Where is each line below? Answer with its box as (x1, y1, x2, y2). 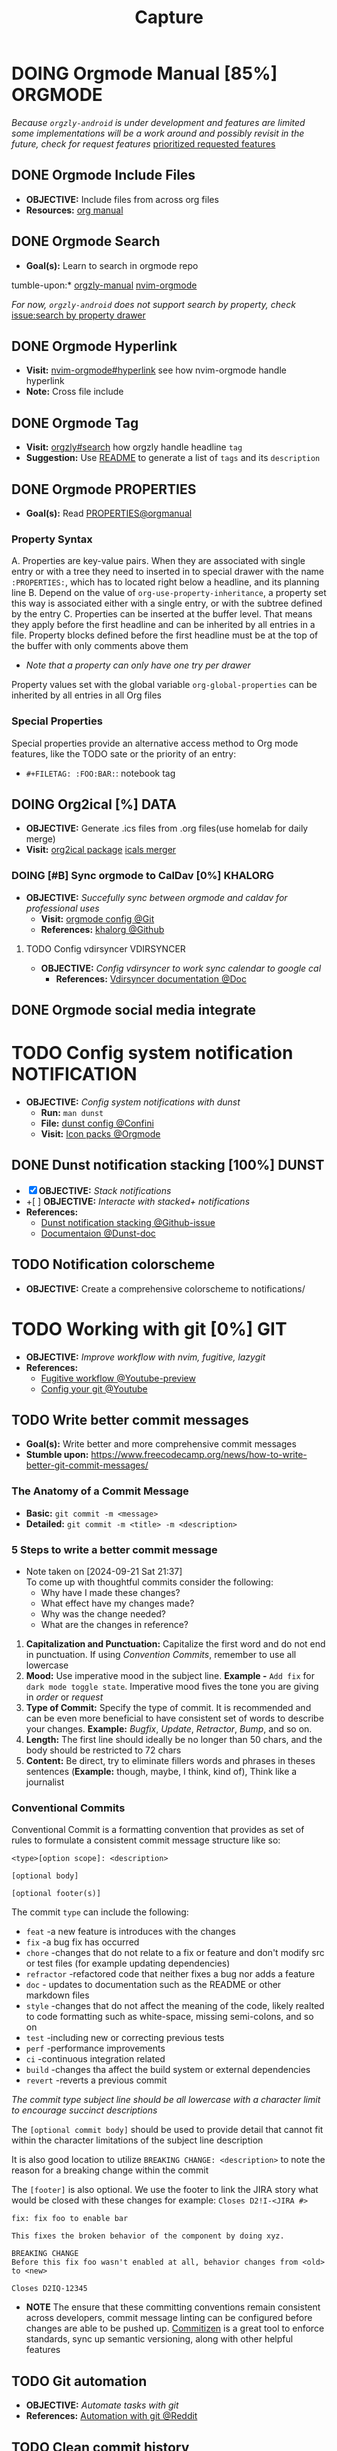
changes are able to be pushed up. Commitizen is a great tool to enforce (25, 2322, 325, 2335)
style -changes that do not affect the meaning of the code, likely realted (25, 2000, 325, 2012)
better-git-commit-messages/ (25, 1459, 149, 1471)
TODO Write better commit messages (11, 1411, 249, 1428)
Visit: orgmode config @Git (40, 912, 155, 925)
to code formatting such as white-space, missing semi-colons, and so (25, 2011, 314, 2023)
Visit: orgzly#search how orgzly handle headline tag (25, 441, 243, 453)
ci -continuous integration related (25, 2053, 166, 2065)
